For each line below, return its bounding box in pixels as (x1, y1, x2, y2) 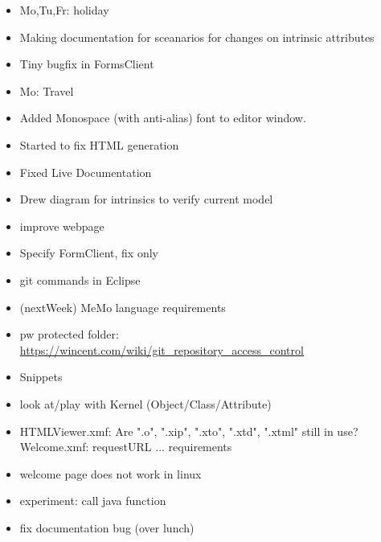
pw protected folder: (19, 326, 119, 343)
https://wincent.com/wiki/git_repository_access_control (19, 341, 304, 358)
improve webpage (19, 217, 104, 234)
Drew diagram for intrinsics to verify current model (19, 191, 273, 207)
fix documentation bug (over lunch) (19, 519, 195, 536)
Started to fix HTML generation (19, 136, 179, 153)
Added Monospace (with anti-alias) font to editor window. (19, 109, 306, 126)
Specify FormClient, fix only (19, 244, 158, 261)
